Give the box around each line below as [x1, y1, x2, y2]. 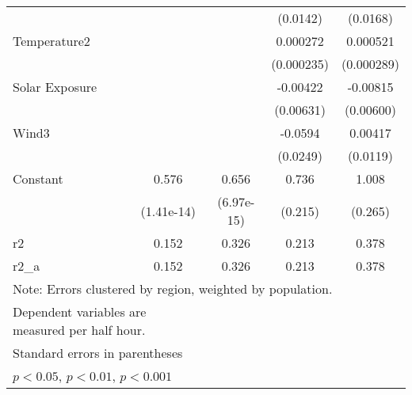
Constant [13, 169, 63, 188]
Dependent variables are [13, 302, 147, 321]
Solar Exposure [13, 78, 97, 96]
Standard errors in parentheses [13, 344, 183, 362]
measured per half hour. [13, 321, 146, 339]
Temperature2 [13, 32, 90, 50]
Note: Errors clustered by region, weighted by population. [13, 279, 333, 298]
